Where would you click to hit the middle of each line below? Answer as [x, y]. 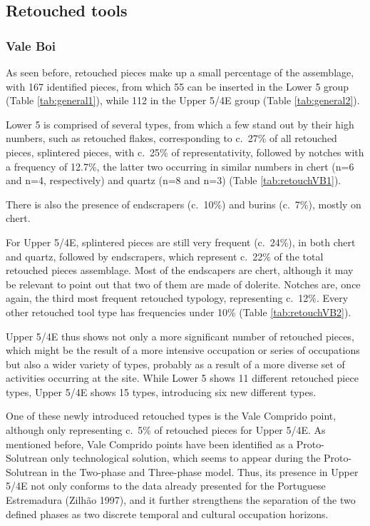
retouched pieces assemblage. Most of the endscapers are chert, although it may [180, 270]
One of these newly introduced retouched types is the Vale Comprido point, [171, 416]
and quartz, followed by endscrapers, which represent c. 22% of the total [165, 256]
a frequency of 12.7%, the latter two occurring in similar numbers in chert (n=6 [180, 166]
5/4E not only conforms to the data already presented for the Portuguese [166, 486]
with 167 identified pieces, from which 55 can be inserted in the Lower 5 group [178, 86]
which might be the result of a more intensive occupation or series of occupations [183, 350]
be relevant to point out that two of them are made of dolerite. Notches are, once [183, 284]
